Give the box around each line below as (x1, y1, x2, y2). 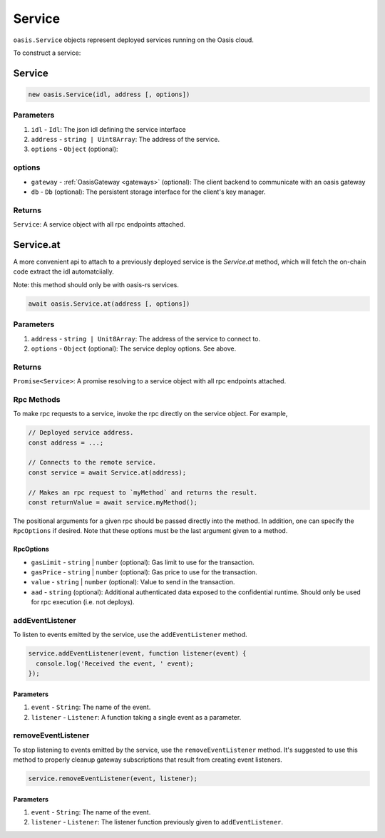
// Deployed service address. (28, 428, 134, 437)
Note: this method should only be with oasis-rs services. (13, 280, 180, 289)
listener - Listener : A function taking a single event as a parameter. (31, 713, 242, 721)
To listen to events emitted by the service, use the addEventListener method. (13, 631, 247, 639)
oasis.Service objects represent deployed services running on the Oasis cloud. (13, 36, 255, 44)
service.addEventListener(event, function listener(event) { (28, 649, 247, 658)
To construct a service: (13, 48, 81, 57)
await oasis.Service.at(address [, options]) (28, 299, 190, 308)
